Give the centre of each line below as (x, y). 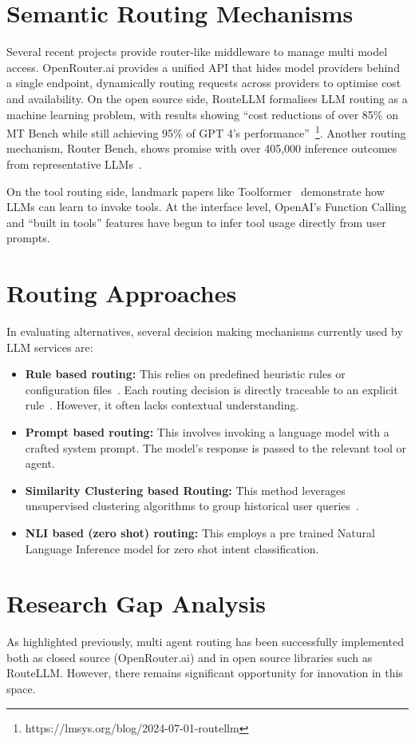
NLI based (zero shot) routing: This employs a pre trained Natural (200, 532)
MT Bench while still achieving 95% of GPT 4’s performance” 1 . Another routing (206, 132)
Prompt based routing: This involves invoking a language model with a (207, 432)
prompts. (28, 238)
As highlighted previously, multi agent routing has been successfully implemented (205, 642)
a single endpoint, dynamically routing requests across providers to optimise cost (204, 83)
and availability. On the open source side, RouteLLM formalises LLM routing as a (207, 98)
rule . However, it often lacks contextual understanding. (162, 405)
